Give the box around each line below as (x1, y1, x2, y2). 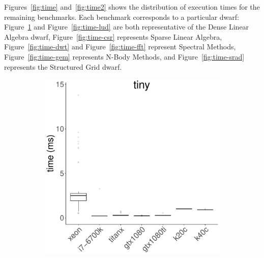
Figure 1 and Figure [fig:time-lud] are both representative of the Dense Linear (4, 21, 249, 32)
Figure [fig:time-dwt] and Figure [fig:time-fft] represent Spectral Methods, (4, 41, 236, 52)
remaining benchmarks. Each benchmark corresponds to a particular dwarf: (4, 11, 239, 22)
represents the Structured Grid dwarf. (4, 61, 122, 72)
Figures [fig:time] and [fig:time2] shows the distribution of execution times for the (4, 2, 260, 12)
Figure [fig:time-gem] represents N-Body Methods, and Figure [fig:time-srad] (4, 51, 245, 62)
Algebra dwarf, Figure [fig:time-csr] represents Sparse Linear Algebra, (4, 31, 222, 42)
